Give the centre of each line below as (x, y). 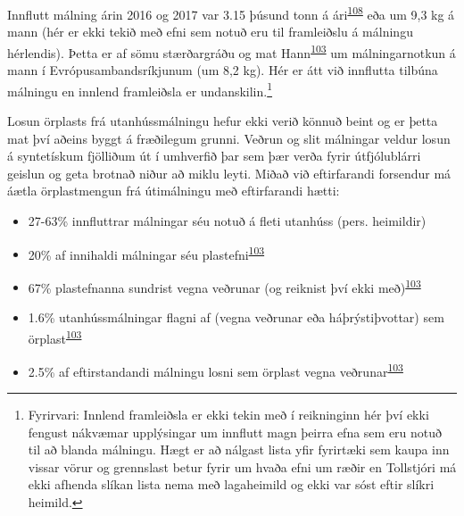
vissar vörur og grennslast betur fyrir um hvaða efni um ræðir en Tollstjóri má (242, 466)
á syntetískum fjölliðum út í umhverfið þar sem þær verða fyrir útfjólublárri (214, 156)
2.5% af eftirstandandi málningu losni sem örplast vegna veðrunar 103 (215, 370)
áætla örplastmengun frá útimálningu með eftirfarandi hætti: (174, 191)
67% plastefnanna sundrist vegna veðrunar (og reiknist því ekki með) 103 (224, 286)
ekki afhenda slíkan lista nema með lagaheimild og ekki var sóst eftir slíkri (231, 484)
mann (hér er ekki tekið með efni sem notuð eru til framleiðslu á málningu (210, 32)
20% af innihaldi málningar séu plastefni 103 (146, 253)
